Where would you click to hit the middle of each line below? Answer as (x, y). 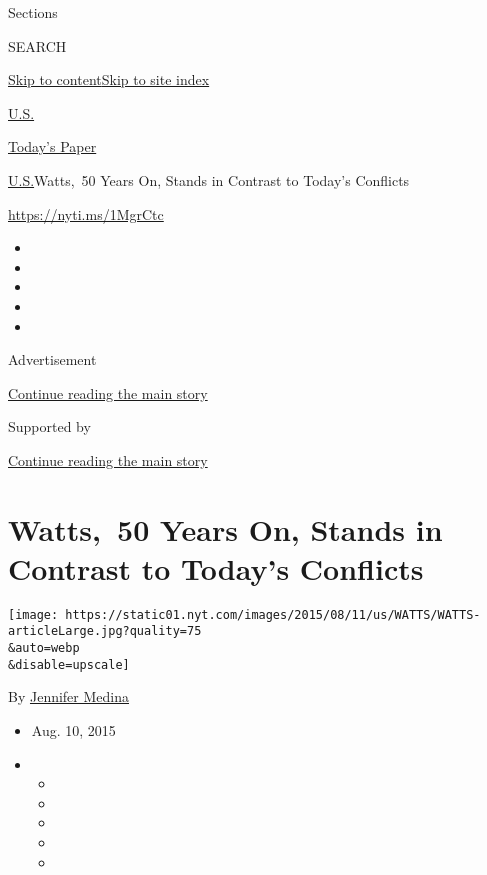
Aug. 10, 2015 (73, 730)
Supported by (49, 426)
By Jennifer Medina (69, 696)
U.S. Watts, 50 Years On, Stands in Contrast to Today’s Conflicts (209, 179)
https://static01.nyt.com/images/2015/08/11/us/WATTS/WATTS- (273, 614)
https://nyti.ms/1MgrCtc (86, 213)
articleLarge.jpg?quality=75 (105, 631)
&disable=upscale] (69, 664)
